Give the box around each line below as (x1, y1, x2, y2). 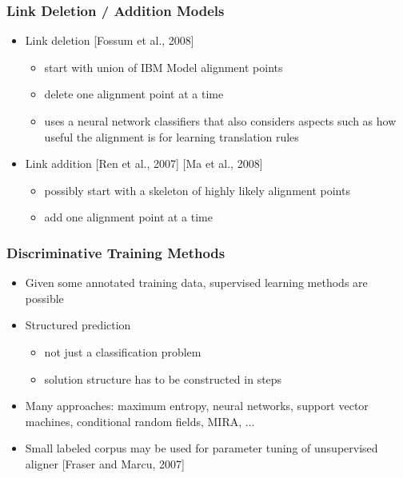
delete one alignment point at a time (44, 86, 224, 102)
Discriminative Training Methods (6, 242, 225, 262)
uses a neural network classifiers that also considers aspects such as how (44, 113, 397, 129)
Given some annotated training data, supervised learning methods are (25, 274, 368, 291)
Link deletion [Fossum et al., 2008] (25, 32, 194, 49)
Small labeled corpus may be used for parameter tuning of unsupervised (25, 440, 378, 456)
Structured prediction (25, 317, 131, 333)
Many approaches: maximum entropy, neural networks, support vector (25, 397, 369, 414)
